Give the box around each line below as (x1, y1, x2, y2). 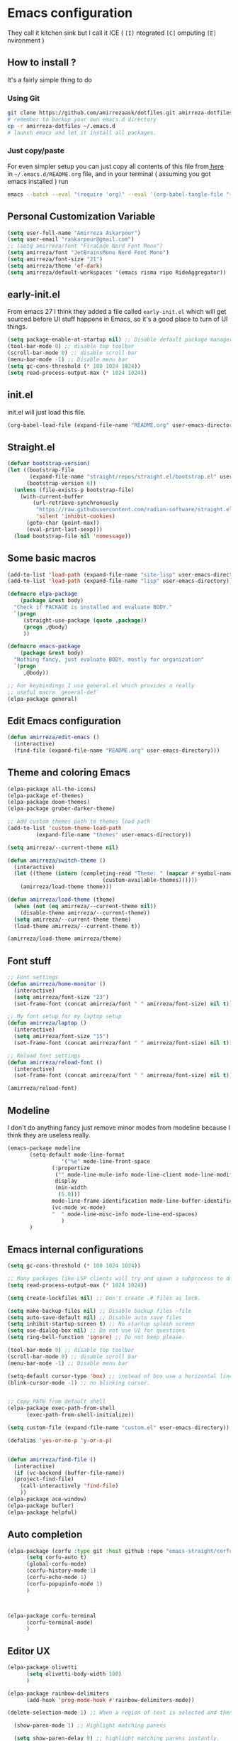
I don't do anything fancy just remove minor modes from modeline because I (7, 1123, 230, 1132)
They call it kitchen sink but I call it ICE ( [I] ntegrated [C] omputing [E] (7, 28, 217, 37)
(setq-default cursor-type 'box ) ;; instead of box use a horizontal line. (7, 1372, 236, 1380)
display (55, 1177, 78, 1185)
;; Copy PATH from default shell (7, 1398, 106, 1405)
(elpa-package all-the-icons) (7, 785, 97, 792)
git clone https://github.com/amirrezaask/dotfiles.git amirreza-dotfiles (7, 109, 233, 116)
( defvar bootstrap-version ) (7, 460, 91, 467)
